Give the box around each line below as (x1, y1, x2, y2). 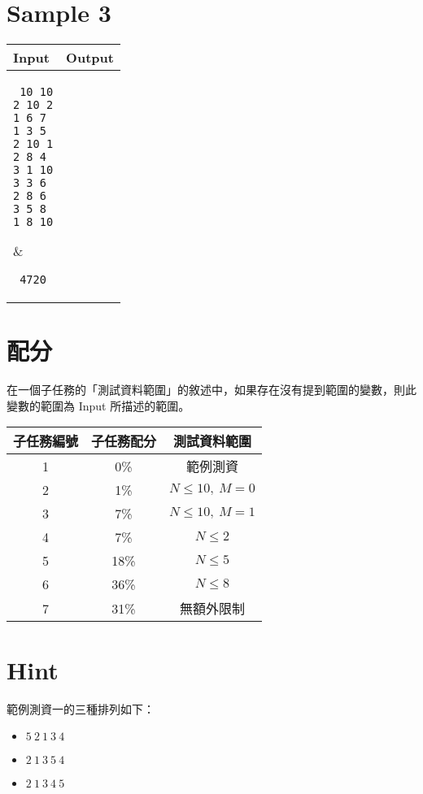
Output (66, 48, 114, 67)
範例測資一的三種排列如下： (7, 700, 155, 717)
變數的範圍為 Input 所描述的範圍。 (7, 397, 190, 414)
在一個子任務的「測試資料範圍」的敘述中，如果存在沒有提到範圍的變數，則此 (7, 381, 416, 398)
